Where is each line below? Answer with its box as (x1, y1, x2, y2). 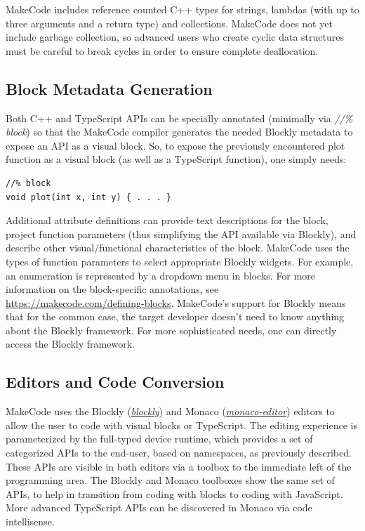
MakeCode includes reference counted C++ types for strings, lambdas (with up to (6, 2, 359, 16)
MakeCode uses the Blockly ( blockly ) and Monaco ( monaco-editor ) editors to (6, 404, 335, 419)
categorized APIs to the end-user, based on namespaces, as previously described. (6, 445, 352, 460)
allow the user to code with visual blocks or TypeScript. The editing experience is (6, 417, 357, 432)
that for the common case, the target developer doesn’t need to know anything (6, 309, 345, 324)
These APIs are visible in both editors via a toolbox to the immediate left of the (6, 459, 352, 473)
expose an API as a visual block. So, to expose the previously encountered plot (6, 138, 345, 152)
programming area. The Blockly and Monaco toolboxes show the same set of (6, 473, 335, 487)
